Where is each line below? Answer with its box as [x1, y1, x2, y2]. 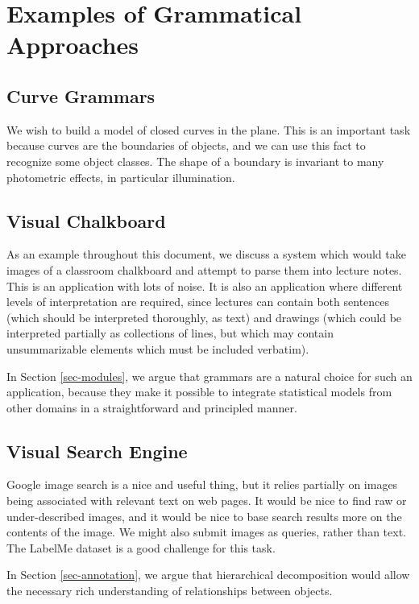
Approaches [6, 28, 139, 61]
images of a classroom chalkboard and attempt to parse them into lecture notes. [6, 261, 402, 278]
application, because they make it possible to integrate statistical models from [6, 383, 392, 400]
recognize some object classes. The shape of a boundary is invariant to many [6, 152, 384, 169]
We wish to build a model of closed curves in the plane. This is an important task [6, 121, 411, 138]
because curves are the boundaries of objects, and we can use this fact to [6, 137, 366, 154]
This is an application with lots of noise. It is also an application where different [6, 277, 403, 294]
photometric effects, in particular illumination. [6, 168, 235, 185]
